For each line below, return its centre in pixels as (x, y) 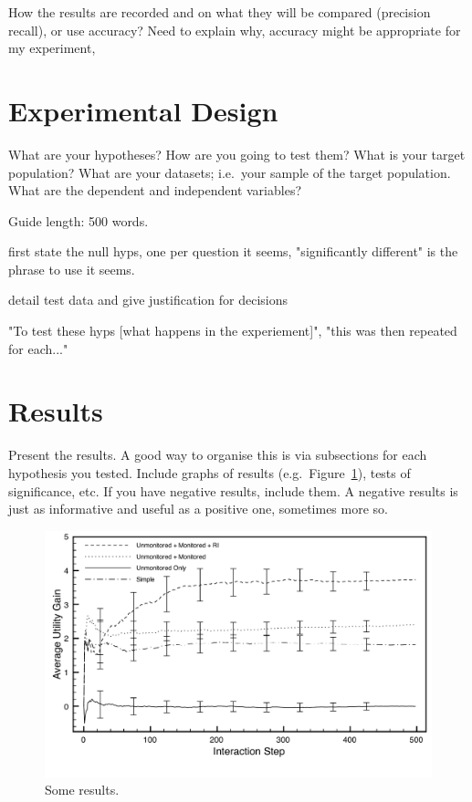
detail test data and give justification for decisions (148, 300)
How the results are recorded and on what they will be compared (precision (220, 12)
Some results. (82, 790)
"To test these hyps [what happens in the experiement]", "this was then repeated (233, 331)
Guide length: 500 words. (79, 220)
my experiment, (52, 48)
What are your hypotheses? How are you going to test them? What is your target (237, 154)
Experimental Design (143, 110)
